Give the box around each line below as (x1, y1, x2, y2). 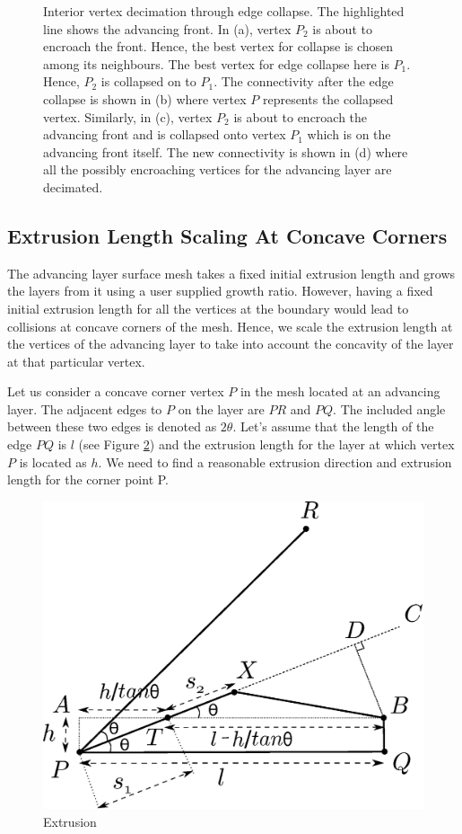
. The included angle (333, 399, 446, 418)
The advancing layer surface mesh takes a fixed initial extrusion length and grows (7, 263, 456, 282)
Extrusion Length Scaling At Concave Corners (7, 221, 448, 249)
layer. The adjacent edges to (7, 399, 162, 418)
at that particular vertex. (7, 351, 145, 370)
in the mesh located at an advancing (240, 382, 440, 401)
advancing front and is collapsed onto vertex (43, 125, 286, 144)
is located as (19, 452, 87, 471)
